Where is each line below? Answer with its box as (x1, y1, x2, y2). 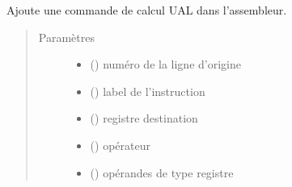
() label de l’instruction (90, 82, 205, 99)
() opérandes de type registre (90, 164, 234, 181)
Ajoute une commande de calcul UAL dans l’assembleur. (6, 2, 287, 18)
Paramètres (38, 28, 95, 45)
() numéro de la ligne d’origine (90, 56, 241, 73)
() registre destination (90, 110, 198, 127)
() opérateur (90, 136, 150, 153)
